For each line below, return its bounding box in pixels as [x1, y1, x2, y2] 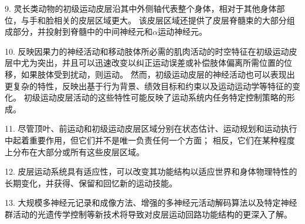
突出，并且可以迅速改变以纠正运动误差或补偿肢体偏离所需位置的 [37, 56, 284, 69]
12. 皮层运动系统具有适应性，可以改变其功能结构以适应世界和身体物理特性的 [5, 165, 297, 178]
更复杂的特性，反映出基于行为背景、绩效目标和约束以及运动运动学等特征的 [5, 79, 292, 92]
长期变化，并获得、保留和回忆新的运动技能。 [5, 176, 177, 189]
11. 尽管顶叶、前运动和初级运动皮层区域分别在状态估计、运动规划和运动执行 [5, 122, 297, 135]
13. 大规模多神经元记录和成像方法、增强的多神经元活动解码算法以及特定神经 [5, 196, 297, 209]
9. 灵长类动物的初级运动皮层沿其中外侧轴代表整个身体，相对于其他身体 [5, 2, 277, 14]
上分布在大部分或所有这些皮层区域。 [5, 145, 144, 158]
